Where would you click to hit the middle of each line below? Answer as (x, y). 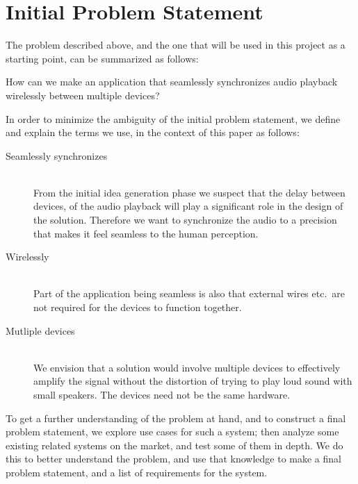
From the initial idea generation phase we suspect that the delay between (189, 192)
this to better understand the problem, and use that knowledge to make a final (173, 459)
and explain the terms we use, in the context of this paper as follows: (153, 132)
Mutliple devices (40, 330)
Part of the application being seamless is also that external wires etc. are (189, 293)
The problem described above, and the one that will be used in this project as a (176, 45)
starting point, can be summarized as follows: (102, 58)
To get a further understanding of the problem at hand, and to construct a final (176, 418)
